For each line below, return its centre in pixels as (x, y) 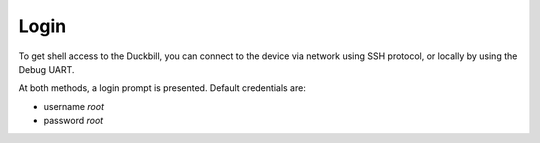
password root (73, 121)
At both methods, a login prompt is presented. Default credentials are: (162, 88)
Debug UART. (46, 69)
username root (74, 106)
